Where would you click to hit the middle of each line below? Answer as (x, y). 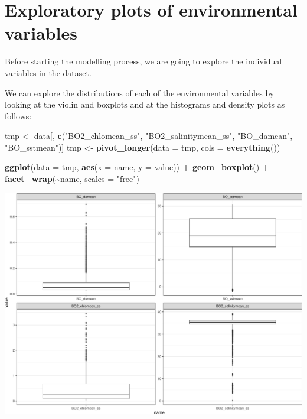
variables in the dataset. (48, 72)
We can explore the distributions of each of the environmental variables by (140, 92)
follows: (18, 116)
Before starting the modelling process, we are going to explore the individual (143, 61)
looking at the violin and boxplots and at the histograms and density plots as (145, 104)
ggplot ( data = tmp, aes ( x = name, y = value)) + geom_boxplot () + (137, 167)
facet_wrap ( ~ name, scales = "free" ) (72, 179)
